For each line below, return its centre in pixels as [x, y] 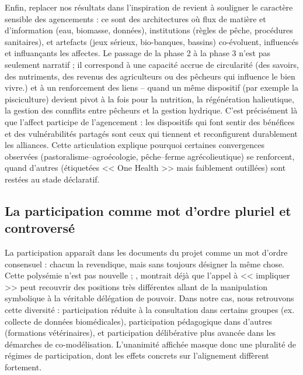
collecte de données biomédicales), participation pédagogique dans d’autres [138, 321]
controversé [40, 228]
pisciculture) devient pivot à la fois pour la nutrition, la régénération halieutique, [149, 99]
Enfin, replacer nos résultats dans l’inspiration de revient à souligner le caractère [149, 7]
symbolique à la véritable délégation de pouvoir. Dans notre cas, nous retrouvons [149, 298]
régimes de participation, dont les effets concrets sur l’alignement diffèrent [137, 355]
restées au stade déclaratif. [52, 179]
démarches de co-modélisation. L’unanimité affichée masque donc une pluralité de [151, 344]
